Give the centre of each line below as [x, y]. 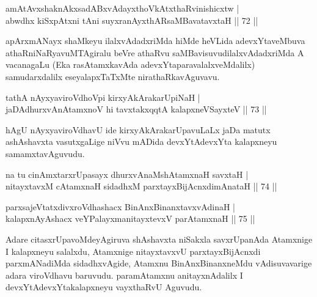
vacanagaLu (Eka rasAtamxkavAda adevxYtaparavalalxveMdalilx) [130, 64]
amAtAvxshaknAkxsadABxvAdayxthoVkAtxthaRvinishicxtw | [122, 8]
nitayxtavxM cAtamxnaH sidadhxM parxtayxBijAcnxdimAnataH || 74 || [141, 186]
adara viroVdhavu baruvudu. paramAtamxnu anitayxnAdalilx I [124, 275]
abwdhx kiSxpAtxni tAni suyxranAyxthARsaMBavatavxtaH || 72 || [132, 20]
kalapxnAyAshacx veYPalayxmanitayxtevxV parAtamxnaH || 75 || [130, 218]
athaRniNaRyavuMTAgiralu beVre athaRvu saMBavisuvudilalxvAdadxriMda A [155, 52]
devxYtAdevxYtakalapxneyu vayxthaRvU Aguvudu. [104, 287]
